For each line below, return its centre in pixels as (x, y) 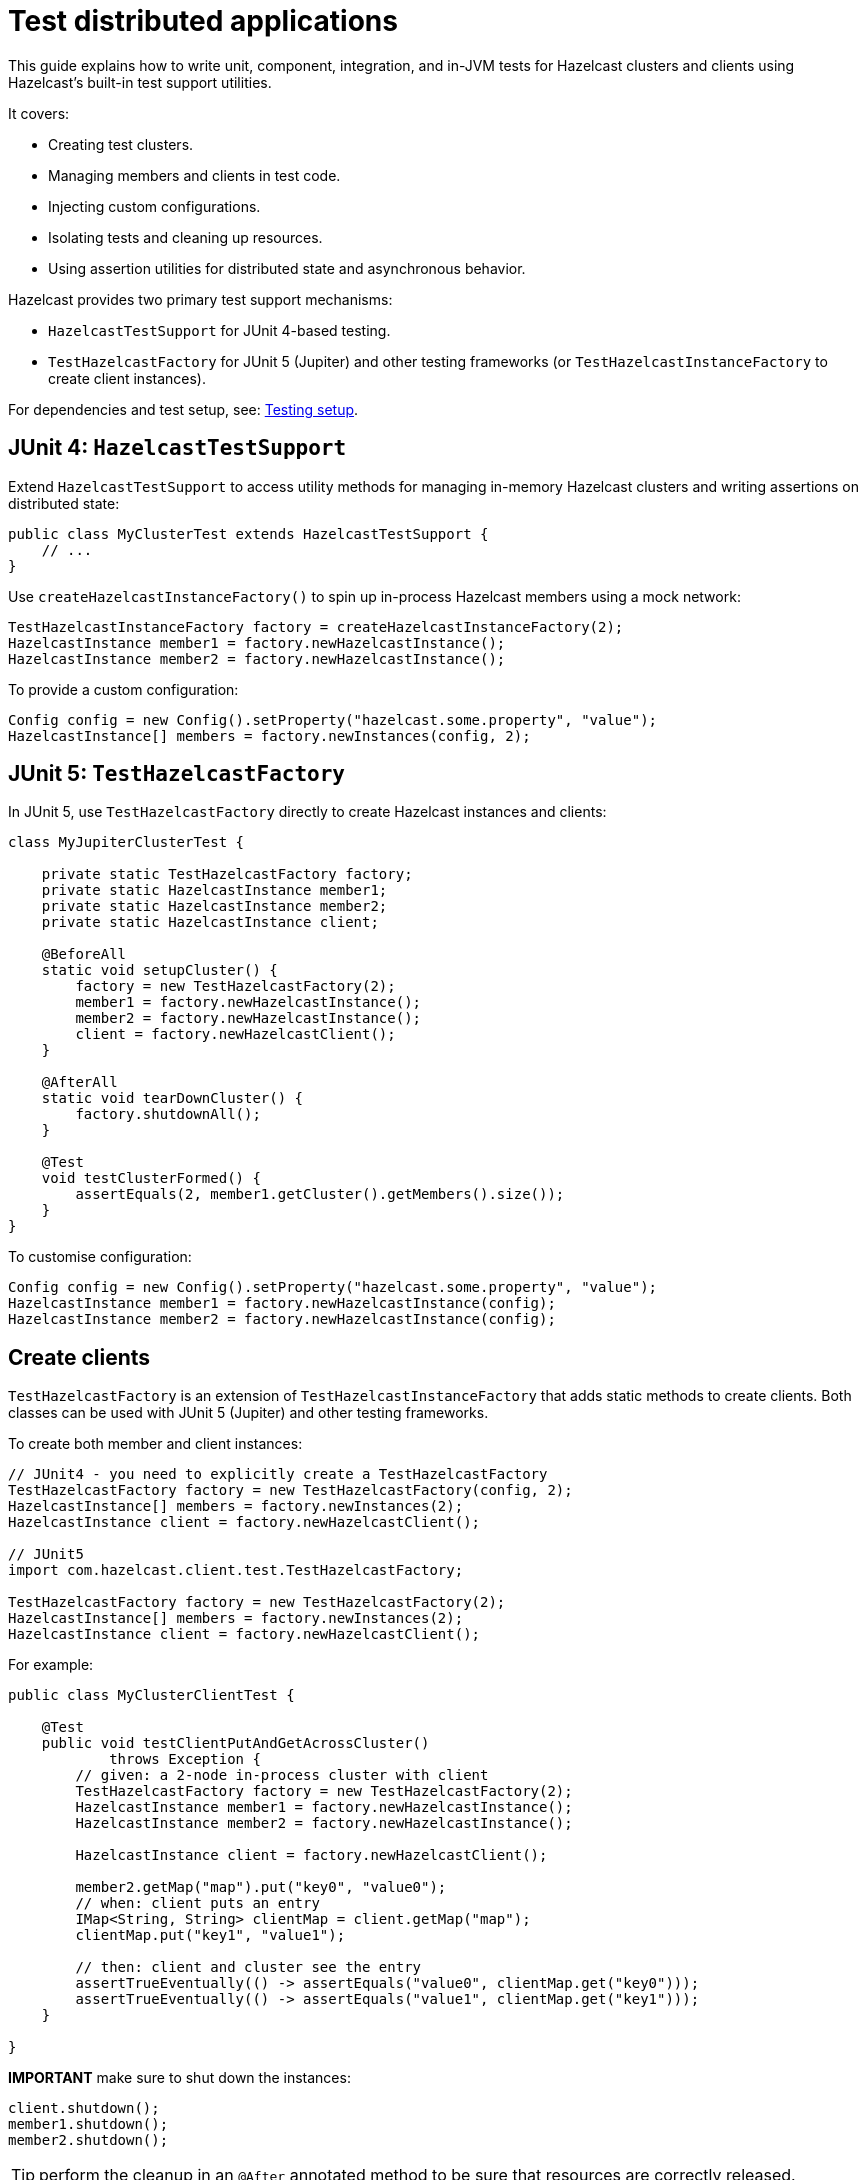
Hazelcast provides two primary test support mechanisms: (200, 299)
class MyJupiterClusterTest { (126, 842)
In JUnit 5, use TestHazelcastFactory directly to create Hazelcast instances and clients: (307, 812)
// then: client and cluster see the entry (248, 1967)
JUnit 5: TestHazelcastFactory (176, 774)
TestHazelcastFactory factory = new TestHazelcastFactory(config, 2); (290, 1490)
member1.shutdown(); (88, 2124)
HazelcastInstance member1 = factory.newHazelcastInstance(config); (282, 1303)
